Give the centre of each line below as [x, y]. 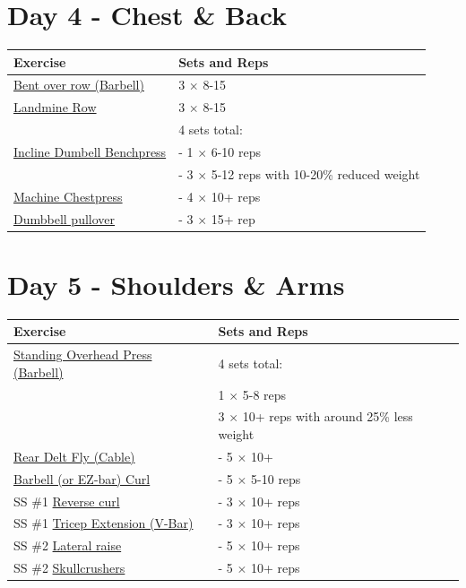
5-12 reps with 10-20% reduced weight [315, 173]
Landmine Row [55, 107]
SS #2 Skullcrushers [69, 568]
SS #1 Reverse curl [67, 501]
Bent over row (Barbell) [79, 85]
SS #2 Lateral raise [68, 545]
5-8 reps [264, 394]
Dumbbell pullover [65, 218]
